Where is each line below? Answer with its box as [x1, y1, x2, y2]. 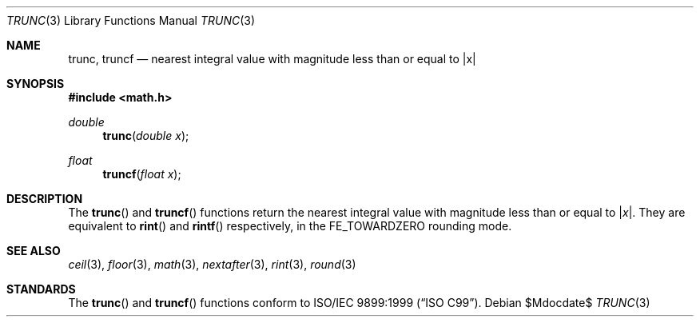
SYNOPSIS [6, 77, 65, 90]
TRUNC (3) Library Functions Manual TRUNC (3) [6, 14, 256, 27]
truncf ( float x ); [102, 167, 181, 181]
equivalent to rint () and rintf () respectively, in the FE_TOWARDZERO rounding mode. [68, 219, 512, 233]
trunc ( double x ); [102, 129, 189, 142]
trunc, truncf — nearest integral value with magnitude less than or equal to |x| [68, 52, 476, 66]
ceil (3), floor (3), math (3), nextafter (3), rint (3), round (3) [68, 257, 356, 271]
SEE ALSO [6, 244, 61, 257]
